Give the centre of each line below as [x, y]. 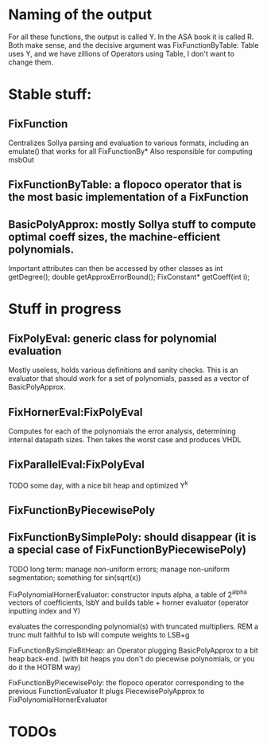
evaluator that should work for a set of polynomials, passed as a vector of [129, 378]
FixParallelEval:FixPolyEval [76, 465]
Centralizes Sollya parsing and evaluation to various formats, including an [128, 143]
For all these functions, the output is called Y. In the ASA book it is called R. [131, 37]
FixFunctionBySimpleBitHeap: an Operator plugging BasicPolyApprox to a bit [133, 650]
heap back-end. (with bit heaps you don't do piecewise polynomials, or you [132, 659]
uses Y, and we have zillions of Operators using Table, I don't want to [121, 53]
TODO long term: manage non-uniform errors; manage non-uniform [119, 569]
